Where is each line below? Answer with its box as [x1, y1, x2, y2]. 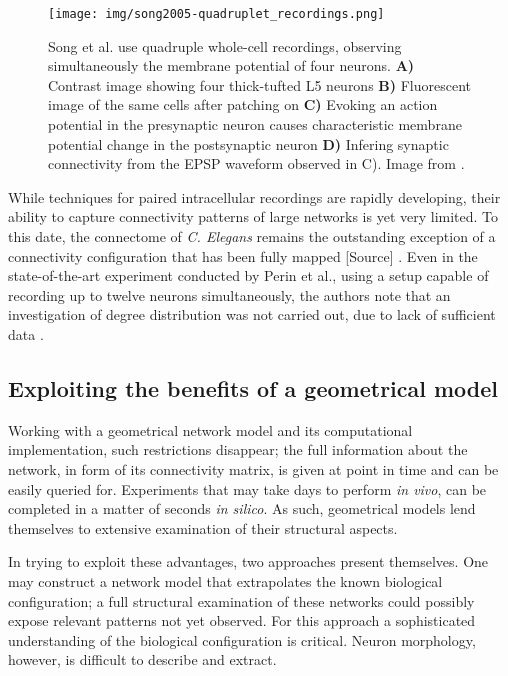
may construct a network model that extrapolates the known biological [8, 570, 443, 591]
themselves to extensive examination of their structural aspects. [8, 517, 398, 538]
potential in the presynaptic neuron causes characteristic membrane [48, 114, 462, 135]
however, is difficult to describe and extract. [8, 649, 277, 670]
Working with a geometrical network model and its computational [8, 419, 413, 440]
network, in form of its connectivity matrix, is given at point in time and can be [8, 458, 499, 479]
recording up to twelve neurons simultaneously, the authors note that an [8, 284, 451, 305]
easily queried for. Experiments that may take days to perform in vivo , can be [8, 478, 487, 499]
